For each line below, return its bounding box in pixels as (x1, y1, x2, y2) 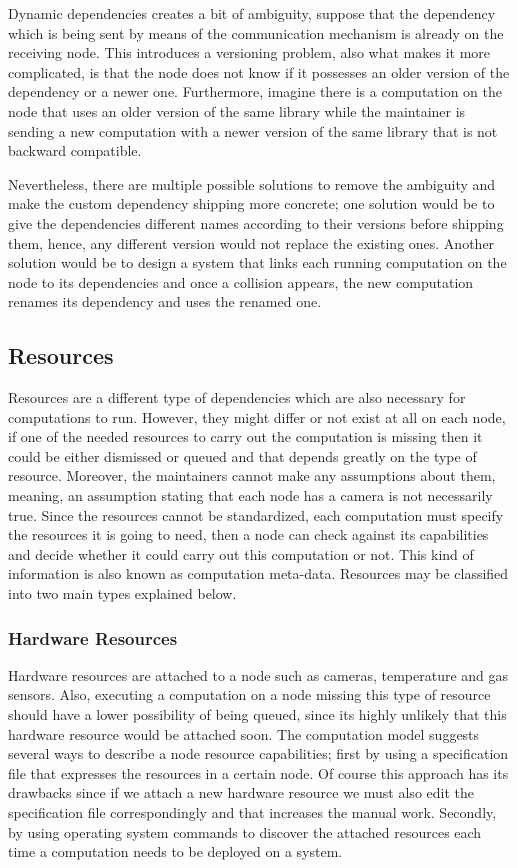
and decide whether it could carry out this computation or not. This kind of (8, 543, 474, 564)
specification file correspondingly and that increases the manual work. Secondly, (8, 802, 497, 823)
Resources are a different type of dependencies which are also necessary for (8, 387, 466, 408)
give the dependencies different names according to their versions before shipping (8, 212, 504, 233)
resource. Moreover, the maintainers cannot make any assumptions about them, (8, 465, 496, 486)
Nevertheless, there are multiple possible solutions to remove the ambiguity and (8, 173, 496, 194)
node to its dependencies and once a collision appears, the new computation (8, 271, 474, 292)
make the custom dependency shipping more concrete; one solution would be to (8, 193, 495, 214)
